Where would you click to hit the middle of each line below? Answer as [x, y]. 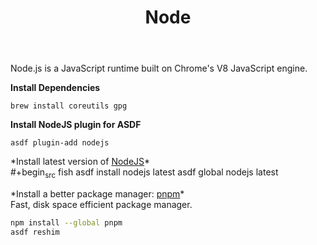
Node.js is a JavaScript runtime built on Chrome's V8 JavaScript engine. [159, 68]
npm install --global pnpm [66, 222]
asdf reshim [35, 232]
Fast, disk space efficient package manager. [101, 204]
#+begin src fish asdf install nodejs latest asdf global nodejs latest [144, 173]
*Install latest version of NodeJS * [80, 162]
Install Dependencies [55, 88]
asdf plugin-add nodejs [60, 143]
